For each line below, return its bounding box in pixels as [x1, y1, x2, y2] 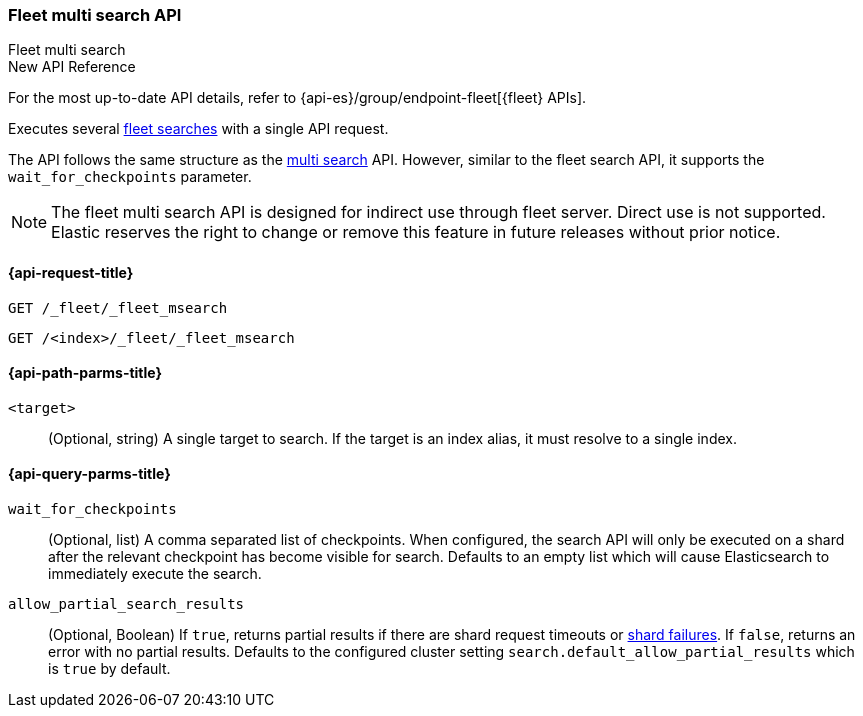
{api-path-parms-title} [8, 364, 163, 382]
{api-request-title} [8, 263, 134, 281]
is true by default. [48, 660, 171, 678]
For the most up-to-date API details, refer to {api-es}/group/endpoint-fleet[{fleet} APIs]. [8, 89, 587, 107]
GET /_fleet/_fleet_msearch [8, 299, 228, 316]
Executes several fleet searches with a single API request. [8, 120, 389, 138]
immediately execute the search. [48, 565, 262, 583]
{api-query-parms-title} [8, 465, 171, 483]
